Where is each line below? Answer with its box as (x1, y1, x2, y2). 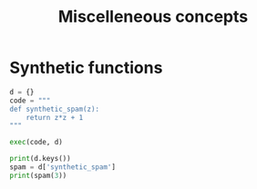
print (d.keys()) (9, 154, 71, 164)
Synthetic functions (9, 57, 163, 78)
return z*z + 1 (26, 113, 84, 122)
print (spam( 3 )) (9, 171, 67, 180)
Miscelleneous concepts (57, 6, 249, 27)
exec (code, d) (9, 138, 64, 147)
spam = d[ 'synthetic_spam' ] (9, 163, 117, 172)
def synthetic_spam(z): (9, 104, 100, 114)
